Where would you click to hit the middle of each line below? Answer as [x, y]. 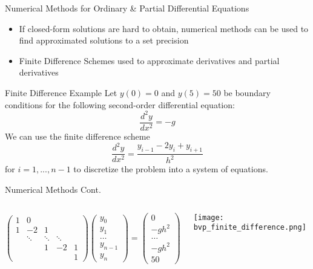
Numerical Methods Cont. [53, 190]
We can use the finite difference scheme [77, 136]
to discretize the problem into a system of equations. [171, 169]
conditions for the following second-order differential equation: [120, 104]
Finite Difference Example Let [61, 92]
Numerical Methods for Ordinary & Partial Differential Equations [127, 8]
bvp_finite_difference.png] [250, 228]
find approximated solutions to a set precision [104, 40]
